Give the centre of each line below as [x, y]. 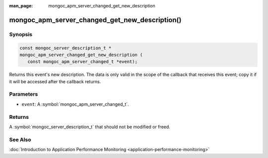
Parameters [24, 94]
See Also [20, 140]
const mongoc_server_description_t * [66, 48]
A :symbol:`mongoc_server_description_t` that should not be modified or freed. [90, 127]
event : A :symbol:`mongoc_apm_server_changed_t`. [75, 104]
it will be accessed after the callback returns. [55, 81]
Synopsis [21, 34]
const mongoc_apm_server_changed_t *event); [82, 62]
